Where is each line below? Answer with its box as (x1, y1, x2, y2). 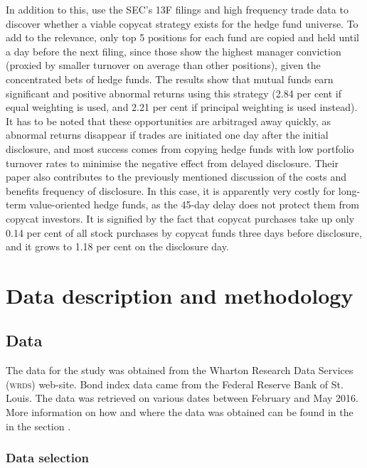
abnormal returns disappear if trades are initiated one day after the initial (6, 127, 329, 142)
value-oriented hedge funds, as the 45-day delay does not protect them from (29, 197, 359, 212)
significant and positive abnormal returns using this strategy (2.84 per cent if (6, 85, 342, 100)
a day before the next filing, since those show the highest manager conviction (6, 43, 341, 58)
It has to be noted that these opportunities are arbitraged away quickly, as (6, 113, 331, 128)
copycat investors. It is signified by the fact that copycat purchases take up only (6, 211, 355, 225)
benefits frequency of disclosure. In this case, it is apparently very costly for (6, 183, 336, 198)
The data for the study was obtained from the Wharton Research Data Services (6, 363, 353, 378)
